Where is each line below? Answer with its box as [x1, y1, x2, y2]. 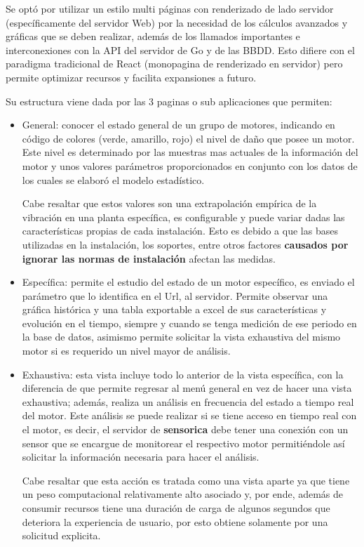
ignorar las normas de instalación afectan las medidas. [22, 251, 276, 265]
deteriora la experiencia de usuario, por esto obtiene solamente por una [22, 514, 328, 529]
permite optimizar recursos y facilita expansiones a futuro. [6, 70, 257, 84]
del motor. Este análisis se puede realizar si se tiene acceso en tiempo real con [22, 408, 357, 423]
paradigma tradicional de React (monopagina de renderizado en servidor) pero [6, 56, 343, 71]
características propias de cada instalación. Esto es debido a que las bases [22, 223, 338, 238]
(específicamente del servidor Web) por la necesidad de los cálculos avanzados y [6, 15, 348, 29]
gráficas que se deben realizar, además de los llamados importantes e [6, 29, 300, 44]
